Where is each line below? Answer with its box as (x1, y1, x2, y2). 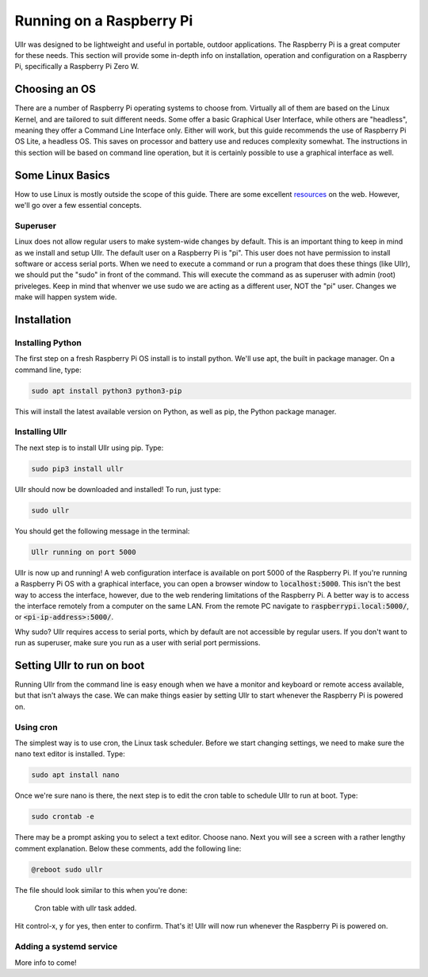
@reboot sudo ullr (31, 865, 103, 874)
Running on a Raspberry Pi (14, 12, 193, 29)
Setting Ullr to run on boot (14, 659, 145, 672)
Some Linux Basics (14, 168, 110, 182)
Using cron (14, 721, 59, 733)
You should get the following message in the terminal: (14, 526, 190, 536)
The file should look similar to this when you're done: (14, 885, 188, 894)
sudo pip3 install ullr (31, 464, 124, 473)
